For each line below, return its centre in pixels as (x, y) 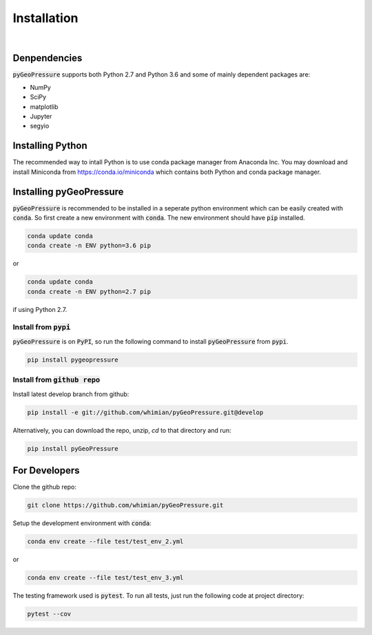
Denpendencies (48, 58)
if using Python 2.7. (40, 309)
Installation (45, 18)
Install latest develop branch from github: (71, 394)
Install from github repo (56, 380)
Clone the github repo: (45, 487)
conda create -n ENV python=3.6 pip (89, 246)
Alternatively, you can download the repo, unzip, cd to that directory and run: (122, 430)
